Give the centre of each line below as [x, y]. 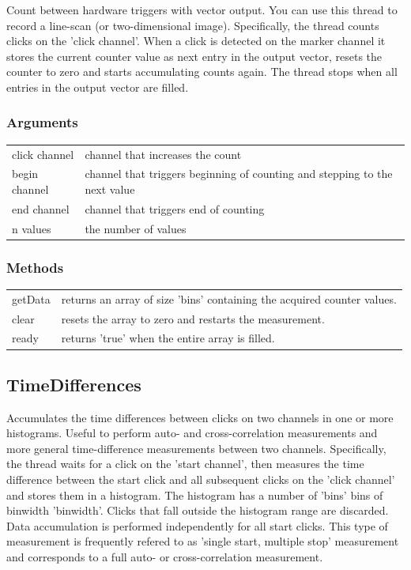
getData [31, 298]
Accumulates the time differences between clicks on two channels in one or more [200, 417]
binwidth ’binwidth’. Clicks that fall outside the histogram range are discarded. [198, 510]
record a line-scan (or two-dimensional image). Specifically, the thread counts [193, 25]
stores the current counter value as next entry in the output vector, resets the [194, 56]
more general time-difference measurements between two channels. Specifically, [196, 448]
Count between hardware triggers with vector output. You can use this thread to [202, 9]
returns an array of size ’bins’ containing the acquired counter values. [229, 298]
